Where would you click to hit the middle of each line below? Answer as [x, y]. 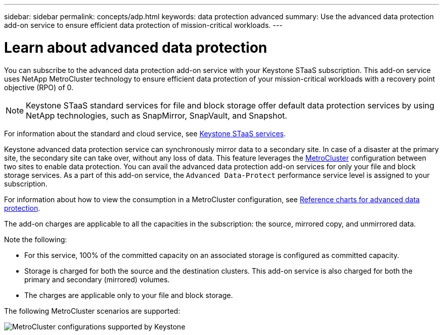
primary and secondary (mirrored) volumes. [97, 279]
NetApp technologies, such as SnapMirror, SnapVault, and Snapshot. [157, 115]
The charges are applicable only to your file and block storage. [129, 295]
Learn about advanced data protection [136, 47]
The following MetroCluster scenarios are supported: [92, 311]
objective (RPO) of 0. [39, 87]
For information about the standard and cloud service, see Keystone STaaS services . [145, 133]
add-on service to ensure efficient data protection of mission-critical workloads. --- [143, 25]
